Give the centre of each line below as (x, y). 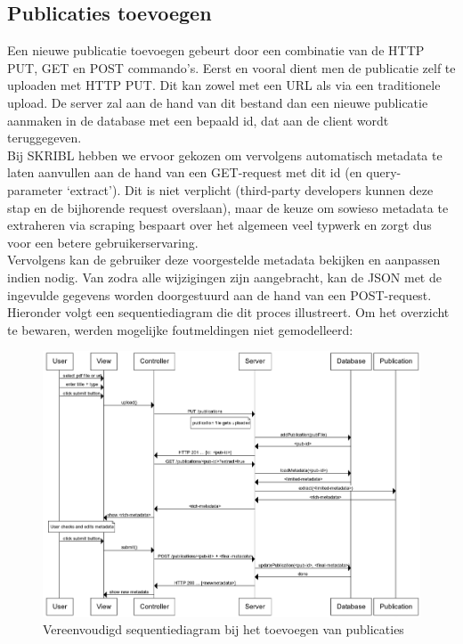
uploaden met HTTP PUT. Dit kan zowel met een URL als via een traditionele (224, 85)
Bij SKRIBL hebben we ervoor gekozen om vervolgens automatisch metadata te (225, 155)
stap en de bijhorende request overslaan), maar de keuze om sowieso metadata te (228, 207)
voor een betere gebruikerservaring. (103, 242)
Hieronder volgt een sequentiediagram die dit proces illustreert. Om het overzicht (228, 312)
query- (384, 172)
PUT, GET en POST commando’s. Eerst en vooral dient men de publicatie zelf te (231, 67)
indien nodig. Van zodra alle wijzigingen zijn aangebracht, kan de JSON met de (224, 277)
